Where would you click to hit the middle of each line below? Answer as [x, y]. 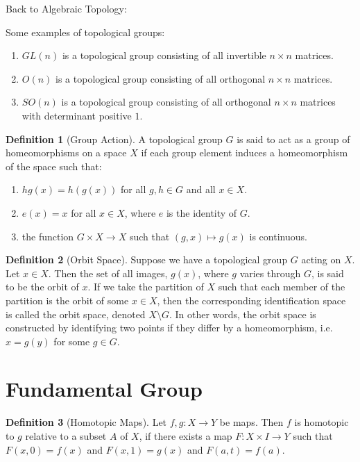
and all [201, 189]
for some [72, 341]
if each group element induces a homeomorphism [245, 152]
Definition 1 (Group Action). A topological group [114, 139]
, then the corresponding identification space [251, 300]
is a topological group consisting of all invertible [164, 55]
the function [48, 236]
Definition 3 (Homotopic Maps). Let [86, 422]
